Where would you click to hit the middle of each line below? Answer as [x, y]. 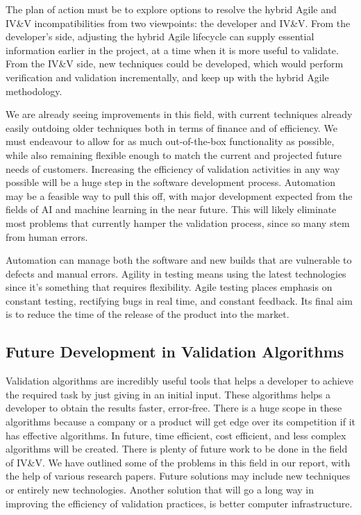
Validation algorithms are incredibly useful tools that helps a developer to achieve [179, 381]
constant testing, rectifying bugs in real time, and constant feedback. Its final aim [179, 300]
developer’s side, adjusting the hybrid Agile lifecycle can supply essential [160, 36]
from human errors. [47, 236]
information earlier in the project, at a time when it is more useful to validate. [172, 50]
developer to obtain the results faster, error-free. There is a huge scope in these [174, 408]
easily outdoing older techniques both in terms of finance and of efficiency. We [171, 127]
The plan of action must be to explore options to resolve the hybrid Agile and [171, 9]
